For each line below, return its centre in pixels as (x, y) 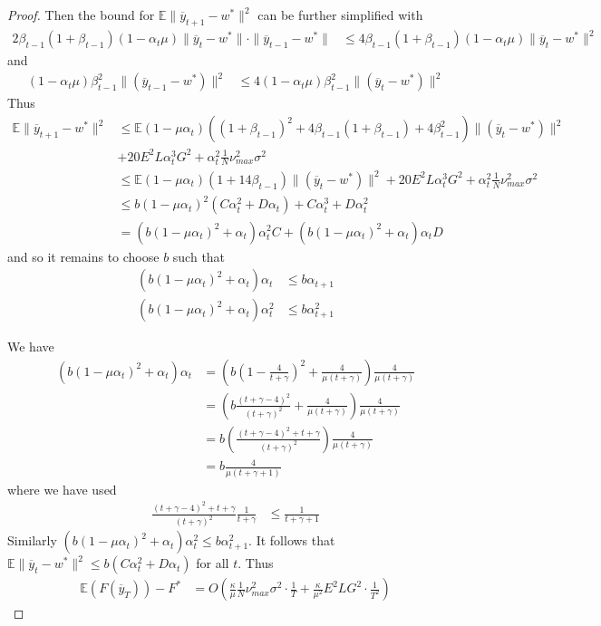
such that (199, 256)
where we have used (62, 489)
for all (213, 563)
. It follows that (292, 540)
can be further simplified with (340, 14)
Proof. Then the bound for (81, 14)
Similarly (32, 540)
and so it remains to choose (83, 256)
